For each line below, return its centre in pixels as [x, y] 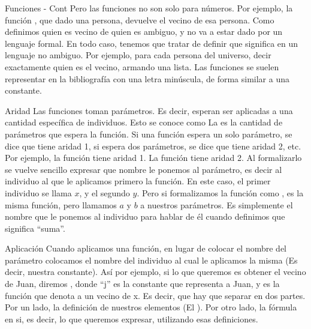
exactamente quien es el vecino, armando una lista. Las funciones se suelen [142, 66]
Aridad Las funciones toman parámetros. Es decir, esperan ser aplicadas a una [149, 110]
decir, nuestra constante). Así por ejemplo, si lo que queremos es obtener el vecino [155, 272]
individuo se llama [38, 192]
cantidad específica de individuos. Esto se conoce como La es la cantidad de [144, 122]
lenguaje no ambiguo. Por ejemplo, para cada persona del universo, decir [138, 55]
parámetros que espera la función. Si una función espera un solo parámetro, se [149, 134]
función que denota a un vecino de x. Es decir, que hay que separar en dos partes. [155, 295]
